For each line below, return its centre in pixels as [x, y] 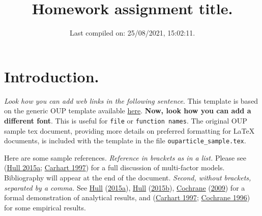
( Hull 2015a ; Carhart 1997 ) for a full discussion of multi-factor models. [114, 167]
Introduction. [52, 76]
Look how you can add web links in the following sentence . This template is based [131, 100]
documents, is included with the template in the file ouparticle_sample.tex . [125, 141]
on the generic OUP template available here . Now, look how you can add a [128, 111]
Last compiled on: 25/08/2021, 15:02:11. [132, 33]
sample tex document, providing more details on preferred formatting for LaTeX [129, 130]
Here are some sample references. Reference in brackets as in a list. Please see [125, 157]
